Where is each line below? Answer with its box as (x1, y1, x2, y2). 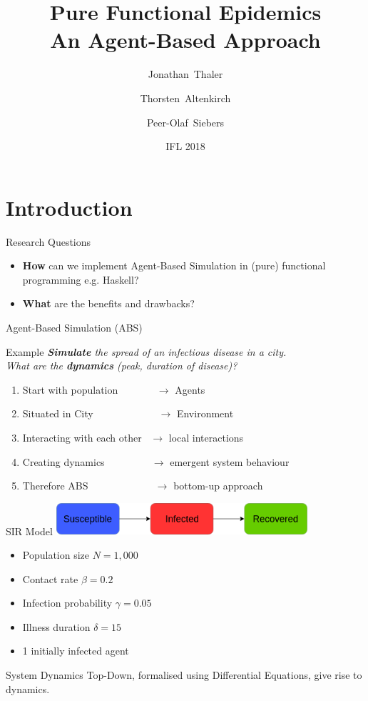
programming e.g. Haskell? (22, 272, 139, 287)
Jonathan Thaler (148, 66, 223, 81)
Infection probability (22, 595, 113, 610)
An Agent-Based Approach (50, 25, 321, 54)
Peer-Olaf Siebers (146, 114, 225, 129)
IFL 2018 (165, 139, 205, 154)
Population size (22, 547, 90, 562)
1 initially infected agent (22, 643, 129, 658)
